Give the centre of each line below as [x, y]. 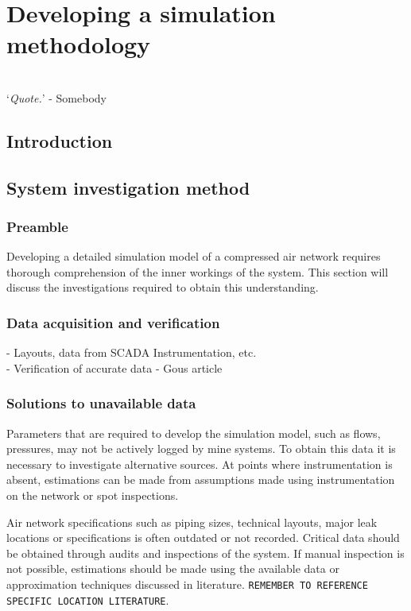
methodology [79, 44]
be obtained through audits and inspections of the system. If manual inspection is [205, 553]
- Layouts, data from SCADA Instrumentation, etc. [132, 352]
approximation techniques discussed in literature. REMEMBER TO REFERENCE [187, 584]
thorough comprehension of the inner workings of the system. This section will [198, 271]
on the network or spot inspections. [93, 495]
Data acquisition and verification [113, 322]
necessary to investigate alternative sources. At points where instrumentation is [200, 464]
